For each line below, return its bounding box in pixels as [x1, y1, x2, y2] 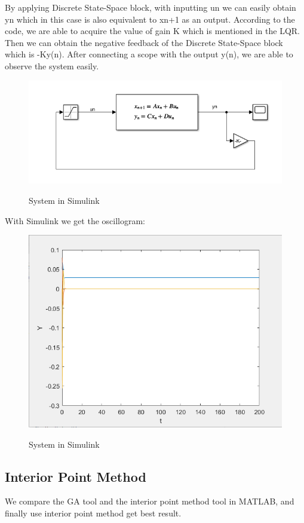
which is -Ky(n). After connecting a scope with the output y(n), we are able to [5, 48, 293, 60]
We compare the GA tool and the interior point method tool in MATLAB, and [5, 495, 294, 507]
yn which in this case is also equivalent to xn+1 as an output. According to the [5, 13, 295, 25]
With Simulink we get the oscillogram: [5, 214, 146, 227]
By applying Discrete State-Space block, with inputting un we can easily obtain [5, 1, 296, 13]
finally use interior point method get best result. [5, 506, 182, 519]
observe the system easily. [5, 59, 99, 72]
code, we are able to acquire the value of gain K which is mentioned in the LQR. [5, 25, 300, 37]
